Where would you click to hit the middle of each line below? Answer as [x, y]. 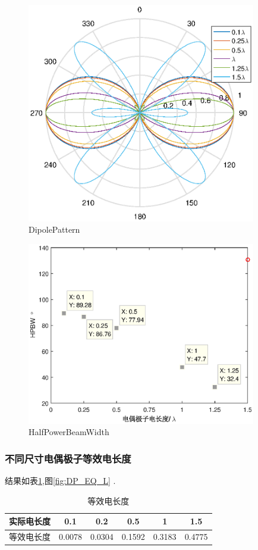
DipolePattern [54, 229]
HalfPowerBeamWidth [69, 432]
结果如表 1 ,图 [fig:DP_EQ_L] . [60, 481]
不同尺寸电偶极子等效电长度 [68, 458]
